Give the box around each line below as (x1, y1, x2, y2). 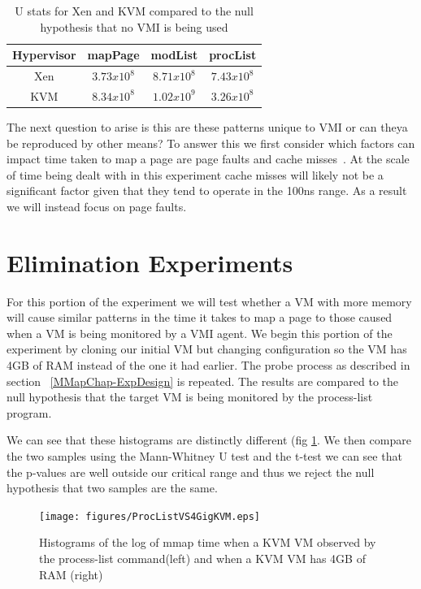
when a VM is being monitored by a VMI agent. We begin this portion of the (7, 324, 393, 341)
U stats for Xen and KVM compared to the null (15, 2, 254, 19)
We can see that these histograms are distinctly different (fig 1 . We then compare (7, 431, 411, 448)
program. (7, 404, 52, 421)
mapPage (87, 46, 140, 63)
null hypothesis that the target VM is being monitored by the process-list (7, 388, 373, 405)
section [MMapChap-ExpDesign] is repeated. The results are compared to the (7, 372, 398, 389)
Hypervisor (12, 46, 76, 63)
